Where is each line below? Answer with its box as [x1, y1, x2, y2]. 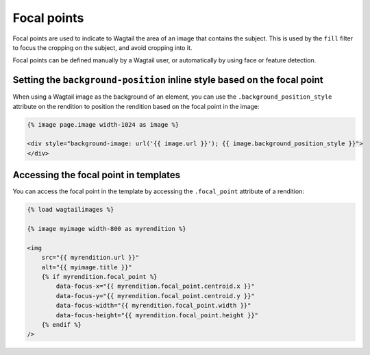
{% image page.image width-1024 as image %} [27, 121, 180, 128]
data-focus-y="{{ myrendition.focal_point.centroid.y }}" [56, 292, 255, 299]
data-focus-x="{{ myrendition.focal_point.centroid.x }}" [56, 282, 255, 291]
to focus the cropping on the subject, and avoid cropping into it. [12, 43, 193, 51]
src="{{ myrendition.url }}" [41, 254, 140, 262]
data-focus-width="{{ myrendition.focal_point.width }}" [56, 302, 251, 310]
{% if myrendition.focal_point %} [41, 273, 158, 280]
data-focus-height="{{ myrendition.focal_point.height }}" [56, 311, 259, 319]
